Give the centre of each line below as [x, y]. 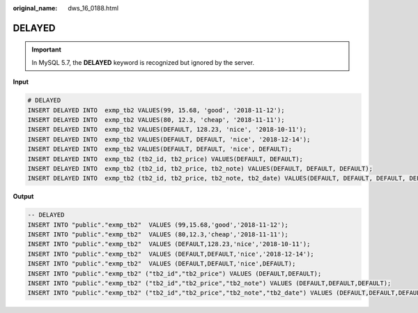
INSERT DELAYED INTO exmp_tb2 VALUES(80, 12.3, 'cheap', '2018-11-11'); [156, 120]
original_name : [35, 8]
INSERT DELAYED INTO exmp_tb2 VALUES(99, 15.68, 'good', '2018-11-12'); [156, 110]
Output [23, 197]
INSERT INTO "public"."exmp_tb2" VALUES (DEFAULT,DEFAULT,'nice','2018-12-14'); [171, 254]
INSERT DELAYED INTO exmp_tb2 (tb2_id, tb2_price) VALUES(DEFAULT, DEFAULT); [165, 159]
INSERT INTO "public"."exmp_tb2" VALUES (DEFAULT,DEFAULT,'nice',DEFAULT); [162, 264]
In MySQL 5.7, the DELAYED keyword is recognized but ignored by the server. [143, 62]
